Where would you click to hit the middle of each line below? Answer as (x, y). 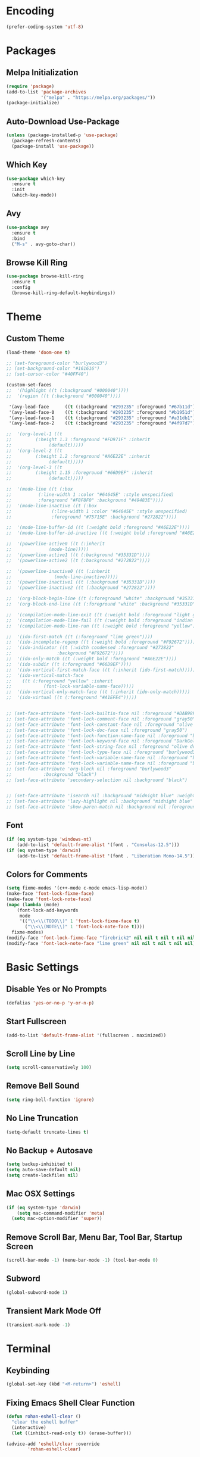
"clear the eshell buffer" (45, 1422)
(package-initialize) (33, 103)
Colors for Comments (47, 874)
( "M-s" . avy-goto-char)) (44, 244)
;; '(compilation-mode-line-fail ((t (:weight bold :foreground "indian (100, 620)
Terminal (29, 1348)
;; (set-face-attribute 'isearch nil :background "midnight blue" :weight (101, 796)
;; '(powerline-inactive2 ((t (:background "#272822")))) (81, 588)
